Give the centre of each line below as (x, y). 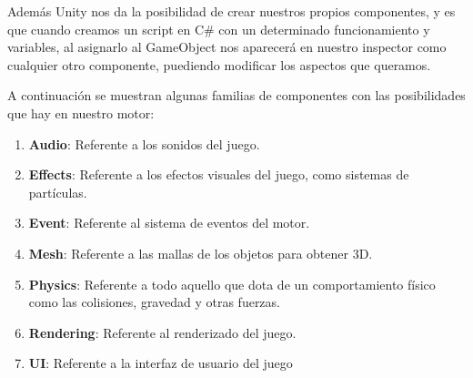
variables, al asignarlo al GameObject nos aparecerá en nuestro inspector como (227, 47)
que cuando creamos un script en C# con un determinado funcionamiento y (219, 29)
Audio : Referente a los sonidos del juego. (144, 143)
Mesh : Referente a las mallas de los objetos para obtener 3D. (201, 253)
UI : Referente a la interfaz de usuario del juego (161, 363)
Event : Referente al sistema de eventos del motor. (169, 223)
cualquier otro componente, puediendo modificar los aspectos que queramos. (219, 64)
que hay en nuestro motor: (81, 112)
